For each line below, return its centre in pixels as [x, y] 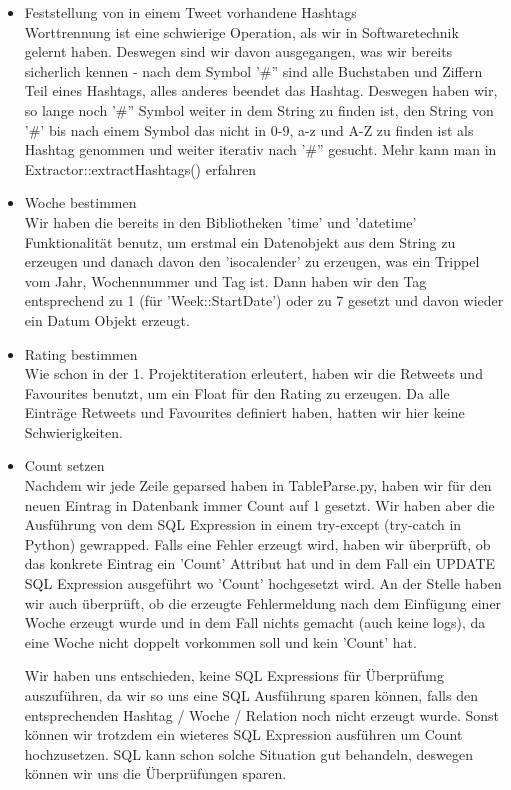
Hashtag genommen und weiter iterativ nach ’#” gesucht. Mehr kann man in [260, 149]
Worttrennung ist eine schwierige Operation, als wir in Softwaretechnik [241, 31]
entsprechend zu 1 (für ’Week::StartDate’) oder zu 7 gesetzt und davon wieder [264, 300]
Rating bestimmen [81, 353]
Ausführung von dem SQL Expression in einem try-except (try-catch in [243, 524]
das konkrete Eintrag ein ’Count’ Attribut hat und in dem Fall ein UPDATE [260, 563]
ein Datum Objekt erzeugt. [107, 319]
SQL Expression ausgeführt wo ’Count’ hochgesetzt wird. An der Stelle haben [263, 583]
